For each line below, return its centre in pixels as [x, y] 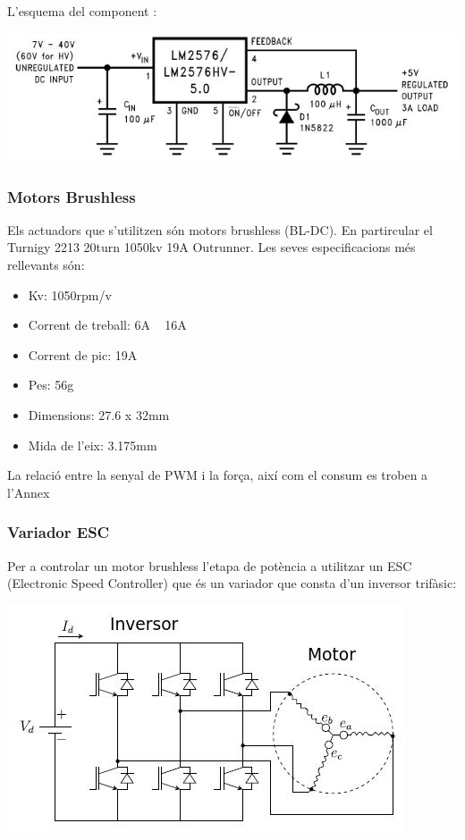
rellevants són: [46, 265]
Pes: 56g [51, 385]
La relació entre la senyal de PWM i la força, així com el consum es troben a [218, 475]
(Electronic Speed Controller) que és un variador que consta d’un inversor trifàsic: [232, 583]
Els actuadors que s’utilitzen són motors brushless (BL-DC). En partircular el [220, 229]
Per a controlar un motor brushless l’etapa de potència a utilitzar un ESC [210, 565]
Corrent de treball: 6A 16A [107, 325]
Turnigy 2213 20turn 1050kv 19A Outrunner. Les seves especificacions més [211, 247]
